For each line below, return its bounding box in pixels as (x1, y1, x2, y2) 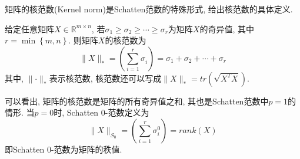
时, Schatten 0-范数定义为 (54, 106, 149, 119)
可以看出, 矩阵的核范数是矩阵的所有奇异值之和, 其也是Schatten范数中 (5, 94, 269, 107)
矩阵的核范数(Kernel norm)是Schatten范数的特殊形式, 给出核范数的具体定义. (5, 3, 293, 15)
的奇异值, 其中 (199, 22, 254, 35)
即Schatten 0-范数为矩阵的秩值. (5, 143, 122, 155)
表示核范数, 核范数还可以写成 (49, 72, 162, 84)
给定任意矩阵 (5, 22, 54, 35)
